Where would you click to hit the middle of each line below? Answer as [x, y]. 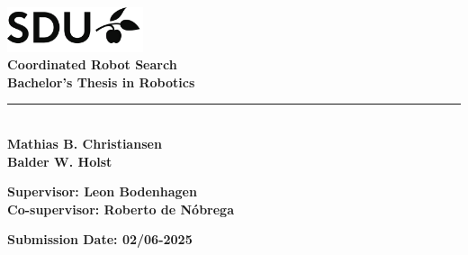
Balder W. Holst [60, 161]
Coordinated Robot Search [92, 64]
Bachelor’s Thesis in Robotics [101, 82]
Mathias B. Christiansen [85, 143]
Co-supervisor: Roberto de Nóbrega [121, 209]
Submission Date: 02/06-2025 [100, 239]
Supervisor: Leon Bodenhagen [102, 191]
